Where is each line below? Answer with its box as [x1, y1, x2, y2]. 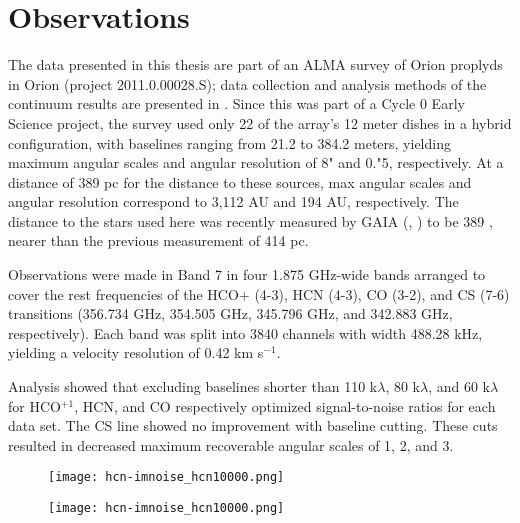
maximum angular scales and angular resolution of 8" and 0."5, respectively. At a [8, 152, 504, 173]
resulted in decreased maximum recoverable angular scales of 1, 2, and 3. [8, 434, 454, 455]
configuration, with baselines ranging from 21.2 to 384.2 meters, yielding [8, 132, 451, 153]
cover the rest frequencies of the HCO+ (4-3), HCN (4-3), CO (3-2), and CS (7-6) [8, 283, 510, 304]
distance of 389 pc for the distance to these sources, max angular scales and [8, 171, 472, 192]
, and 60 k [428, 376, 491, 397]
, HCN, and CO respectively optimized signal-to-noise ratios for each [74, 395, 496, 416]
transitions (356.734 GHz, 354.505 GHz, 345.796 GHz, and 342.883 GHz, [8, 303, 453, 324]
